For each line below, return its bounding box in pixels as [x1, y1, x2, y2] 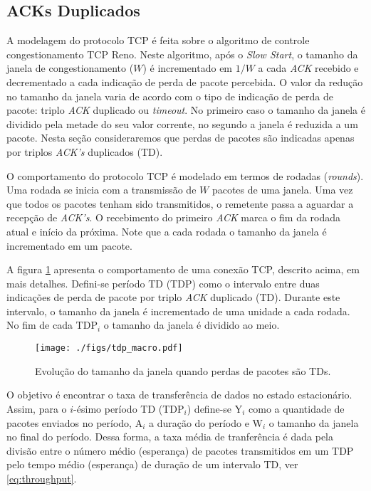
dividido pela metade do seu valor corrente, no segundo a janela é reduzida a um [6, 116, 358, 131]
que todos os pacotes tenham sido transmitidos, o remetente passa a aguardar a [6, 196, 354, 211]
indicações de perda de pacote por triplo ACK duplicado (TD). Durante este [6, 290, 340, 305]
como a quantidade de [249, 401, 345, 416]
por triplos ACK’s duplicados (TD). [6, 144, 163, 159]
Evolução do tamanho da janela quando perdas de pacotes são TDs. [35, 363, 331, 378]
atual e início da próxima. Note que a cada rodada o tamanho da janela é [6, 223, 327, 238]
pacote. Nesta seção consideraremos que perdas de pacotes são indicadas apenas [6, 130, 355, 145]
